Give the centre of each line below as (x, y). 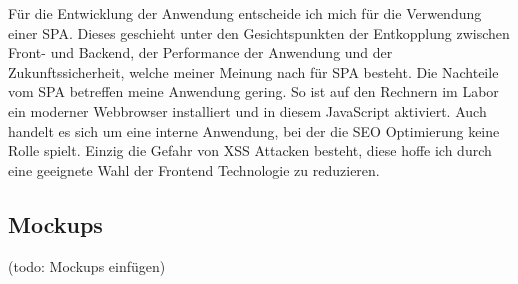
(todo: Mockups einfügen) (87, 265)
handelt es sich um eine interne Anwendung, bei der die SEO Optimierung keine (254, 130)
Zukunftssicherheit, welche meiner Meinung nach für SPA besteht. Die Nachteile (253, 71)
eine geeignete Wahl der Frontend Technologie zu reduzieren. (194, 169)
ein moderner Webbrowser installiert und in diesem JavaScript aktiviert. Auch (247, 110)
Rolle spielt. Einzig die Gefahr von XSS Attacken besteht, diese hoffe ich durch (250, 150)
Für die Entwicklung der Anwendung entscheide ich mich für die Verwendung (245, 13)
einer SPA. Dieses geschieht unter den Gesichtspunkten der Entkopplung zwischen (259, 32)
